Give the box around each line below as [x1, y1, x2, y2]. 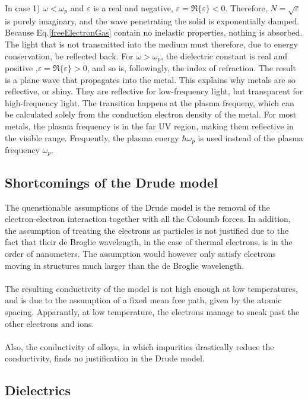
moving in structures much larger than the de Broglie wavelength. [5, 259, 245, 271]
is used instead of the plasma [198, 131, 303, 144]
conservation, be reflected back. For [5, 49, 134, 62]
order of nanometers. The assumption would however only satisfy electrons [5, 247, 276, 260]
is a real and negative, [93, 2, 173, 14]
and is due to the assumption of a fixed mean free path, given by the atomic [5, 294, 282, 306]
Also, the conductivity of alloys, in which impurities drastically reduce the [5, 340, 274, 353]
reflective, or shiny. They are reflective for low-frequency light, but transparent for [5, 85, 303, 97]
